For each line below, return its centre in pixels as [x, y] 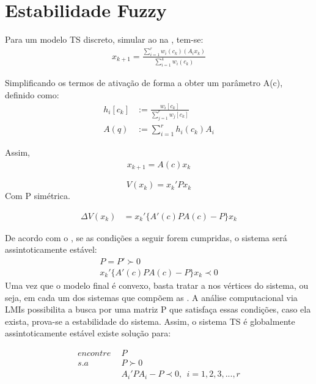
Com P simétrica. [38, 196]
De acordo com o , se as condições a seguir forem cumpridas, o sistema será [146, 237]
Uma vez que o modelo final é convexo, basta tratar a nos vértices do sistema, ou [157, 285]
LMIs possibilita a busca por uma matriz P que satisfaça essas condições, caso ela [158, 309]
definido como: [32, 95]
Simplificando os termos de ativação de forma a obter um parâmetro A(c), [144, 83]
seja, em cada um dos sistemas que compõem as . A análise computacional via [151, 297]
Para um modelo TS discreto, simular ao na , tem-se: [104, 39]
